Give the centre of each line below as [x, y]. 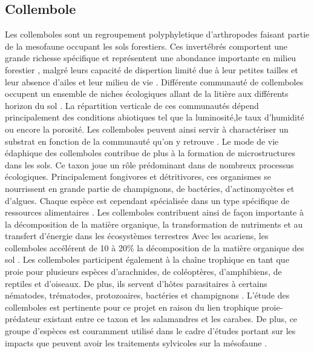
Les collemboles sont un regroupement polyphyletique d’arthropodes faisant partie [157, 34]
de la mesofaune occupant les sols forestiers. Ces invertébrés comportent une [146, 46]
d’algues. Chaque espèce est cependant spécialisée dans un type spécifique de [147, 200]
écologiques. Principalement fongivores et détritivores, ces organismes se [138, 176]
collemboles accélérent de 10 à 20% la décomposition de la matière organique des [155, 247]
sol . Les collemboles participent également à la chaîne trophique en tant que [147, 259]
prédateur [23, 319]
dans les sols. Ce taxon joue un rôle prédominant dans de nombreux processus [149, 164]
